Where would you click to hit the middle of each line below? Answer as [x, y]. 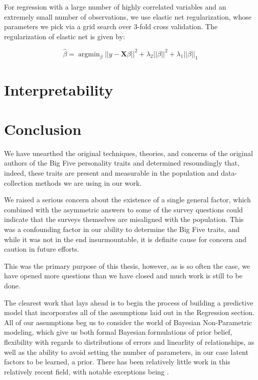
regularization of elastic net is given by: [64, 36]
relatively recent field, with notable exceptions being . [87, 371]
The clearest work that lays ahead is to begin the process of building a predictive [129, 302]
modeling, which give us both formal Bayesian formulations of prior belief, [118, 332]
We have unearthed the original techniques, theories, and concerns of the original [128, 153]
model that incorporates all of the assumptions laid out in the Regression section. [130, 312]
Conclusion [43, 129]
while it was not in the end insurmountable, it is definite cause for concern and [125, 239]
